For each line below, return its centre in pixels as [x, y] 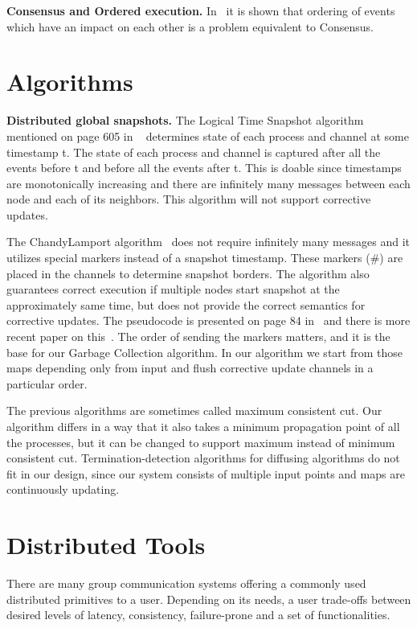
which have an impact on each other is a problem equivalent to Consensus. [190, 26]
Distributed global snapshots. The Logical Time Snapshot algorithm [185, 120]
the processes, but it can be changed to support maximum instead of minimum [201, 442]
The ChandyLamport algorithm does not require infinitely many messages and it [208, 242]
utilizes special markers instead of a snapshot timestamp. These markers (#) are [205, 258]
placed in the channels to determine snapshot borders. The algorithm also [188, 273]
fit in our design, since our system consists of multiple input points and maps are [206, 473]
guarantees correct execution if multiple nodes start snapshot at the [173, 289]
